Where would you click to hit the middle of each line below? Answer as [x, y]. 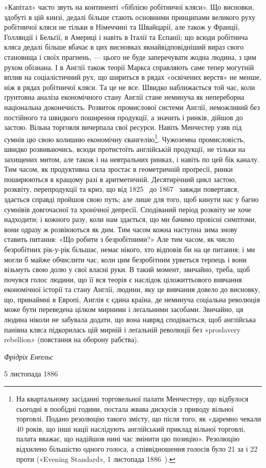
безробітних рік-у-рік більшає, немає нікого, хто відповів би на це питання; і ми [130, 249]
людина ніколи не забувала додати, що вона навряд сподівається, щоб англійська [130, 319]
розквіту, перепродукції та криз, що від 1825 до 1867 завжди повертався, [122, 189]
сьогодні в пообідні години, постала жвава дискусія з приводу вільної [125, 408]
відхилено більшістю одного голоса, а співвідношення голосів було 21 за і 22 [137, 449]
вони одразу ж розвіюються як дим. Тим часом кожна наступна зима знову [121, 229]
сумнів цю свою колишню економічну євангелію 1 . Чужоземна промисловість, [125, 138]
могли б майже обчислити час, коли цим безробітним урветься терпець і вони [125, 259]
